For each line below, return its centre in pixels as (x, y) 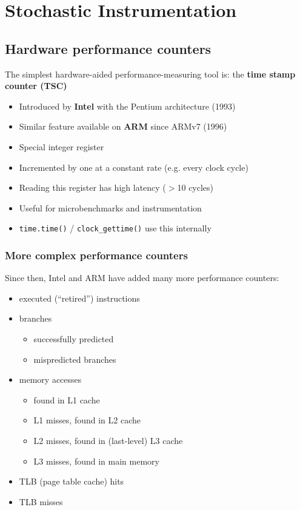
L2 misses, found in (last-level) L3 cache (108, 440)
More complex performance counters (96, 255)
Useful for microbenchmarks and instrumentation (110, 207)
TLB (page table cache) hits (72, 481)
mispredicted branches (75, 359)
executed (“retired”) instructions (79, 298)
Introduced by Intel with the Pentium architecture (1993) (127, 106)
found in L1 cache (67, 399)
